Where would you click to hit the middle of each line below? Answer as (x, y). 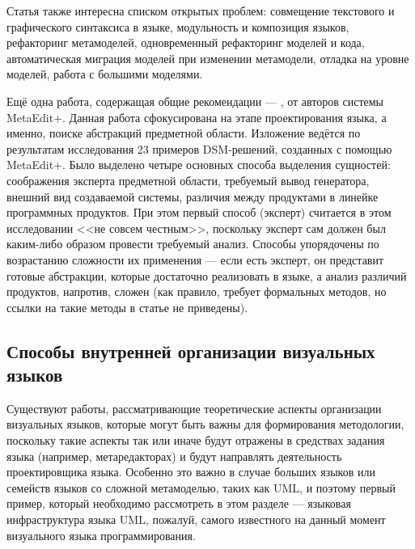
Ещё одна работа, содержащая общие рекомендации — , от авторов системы (195, 101)
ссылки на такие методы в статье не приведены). (127, 307)
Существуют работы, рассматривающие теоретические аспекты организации (194, 408)
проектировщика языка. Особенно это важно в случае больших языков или (191, 472)
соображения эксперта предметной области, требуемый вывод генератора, (188, 180)
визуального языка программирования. (101, 535)
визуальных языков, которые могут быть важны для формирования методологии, (205, 424)
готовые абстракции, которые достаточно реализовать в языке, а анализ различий (207, 275)
